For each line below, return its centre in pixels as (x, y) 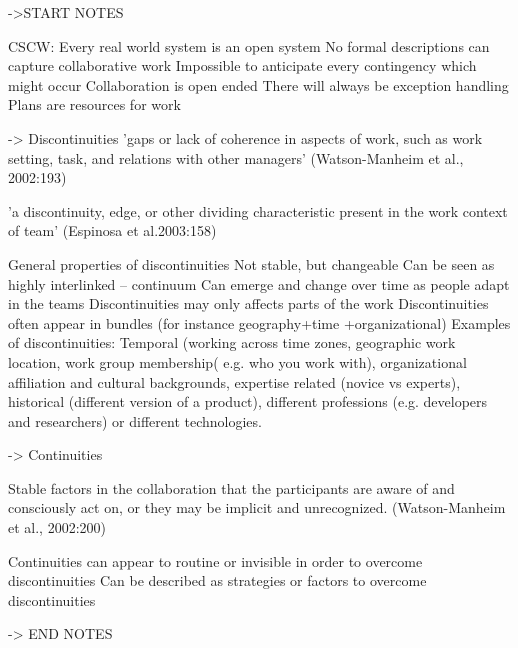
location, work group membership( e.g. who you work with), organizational (237, 361)
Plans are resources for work (94, 104)
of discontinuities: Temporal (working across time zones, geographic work (232, 342)
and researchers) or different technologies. (135, 420)
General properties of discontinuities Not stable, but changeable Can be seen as (251, 263)
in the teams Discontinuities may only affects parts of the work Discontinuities (248, 303)
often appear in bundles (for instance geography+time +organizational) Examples (259, 322)
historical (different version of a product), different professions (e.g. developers (248, 401)
